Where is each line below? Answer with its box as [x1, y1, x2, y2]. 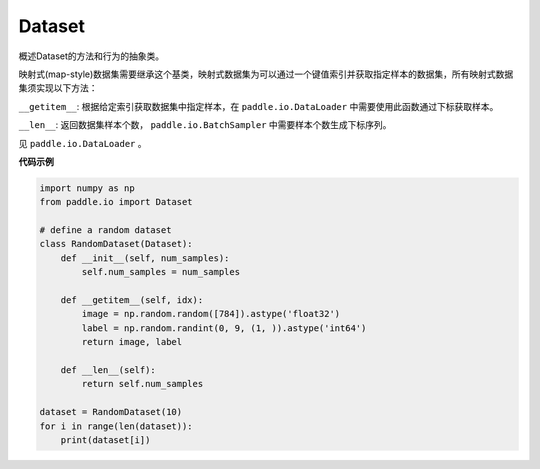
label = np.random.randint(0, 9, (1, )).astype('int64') [81, 322, 367, 334]
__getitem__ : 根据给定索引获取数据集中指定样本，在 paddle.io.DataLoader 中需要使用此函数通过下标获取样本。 [18, 100, 499, 112]
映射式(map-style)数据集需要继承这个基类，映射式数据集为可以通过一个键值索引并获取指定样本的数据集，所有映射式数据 [18, 68, 514, 80]
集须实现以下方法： [18, 82, 98, 94]
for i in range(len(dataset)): [39, 420, 194, 432]
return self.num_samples [81, 378, 204, 390]
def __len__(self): [60, 364, 157, 375]
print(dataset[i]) [60, 434, 151, 445]
